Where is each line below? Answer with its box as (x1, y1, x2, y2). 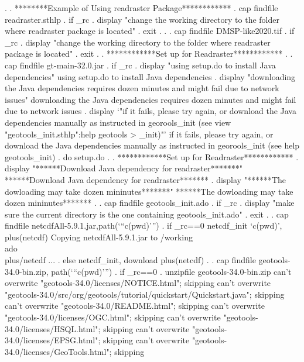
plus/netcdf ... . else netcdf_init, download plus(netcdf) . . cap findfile (5, 254, 256, 266)
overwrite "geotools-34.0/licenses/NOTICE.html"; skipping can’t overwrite (5, 277, 271, 289)
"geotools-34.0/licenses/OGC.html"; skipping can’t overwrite (5, 311, 221, 323)
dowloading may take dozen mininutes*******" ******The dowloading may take (5, 185, 293, 197)
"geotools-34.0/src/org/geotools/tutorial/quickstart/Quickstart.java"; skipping (5, 288, 285, 300)
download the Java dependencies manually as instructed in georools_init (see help (5, 139, 300, 151)
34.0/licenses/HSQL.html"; (5, 322, 101, 335)
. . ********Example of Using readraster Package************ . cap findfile (5, 2, 278, 13)
